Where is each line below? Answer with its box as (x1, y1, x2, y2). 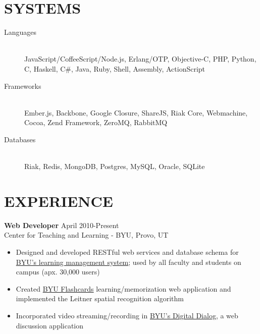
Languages (4, 27, 37, 37)
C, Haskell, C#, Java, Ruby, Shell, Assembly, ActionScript (24, 63, 205, 74)
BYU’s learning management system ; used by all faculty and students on (16, 256, 241, 267)
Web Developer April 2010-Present (4, 219, 119, 230)
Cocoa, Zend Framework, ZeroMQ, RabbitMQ (24, 117, 168, 128)
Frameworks (4, 80, 41, 91)
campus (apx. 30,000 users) (16, 266, 100, 277)
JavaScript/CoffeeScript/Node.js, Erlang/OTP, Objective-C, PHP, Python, (24, 53, 256, 64)
